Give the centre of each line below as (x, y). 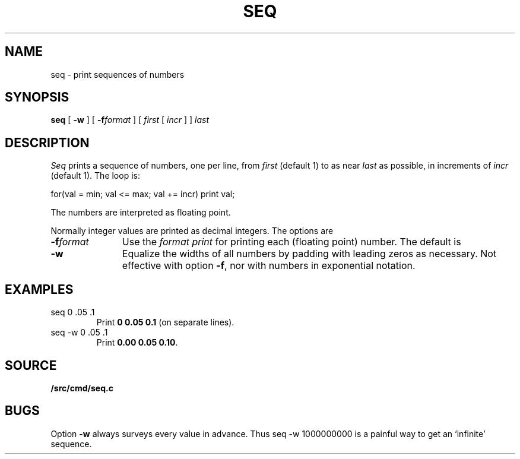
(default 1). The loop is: (95, 176)
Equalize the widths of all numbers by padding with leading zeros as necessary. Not (309, 254)
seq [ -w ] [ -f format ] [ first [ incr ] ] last (130, 120)
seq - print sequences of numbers (118, 74)
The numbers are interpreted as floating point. (141, 213)
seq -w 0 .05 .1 (79, 333)
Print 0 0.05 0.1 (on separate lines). (165, 322)
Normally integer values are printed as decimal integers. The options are (192, 231)
